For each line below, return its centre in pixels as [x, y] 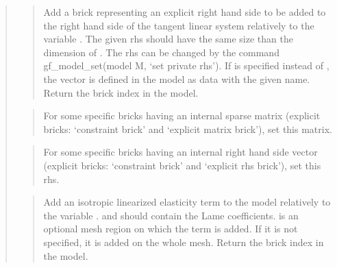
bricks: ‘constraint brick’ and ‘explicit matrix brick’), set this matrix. [188, 129]
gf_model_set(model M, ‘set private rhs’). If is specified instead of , [186, 65]
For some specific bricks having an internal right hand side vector [180, 152]
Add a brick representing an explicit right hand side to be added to [185, 12]
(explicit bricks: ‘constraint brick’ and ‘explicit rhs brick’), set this [182, 165]
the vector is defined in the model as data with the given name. [177, 78]
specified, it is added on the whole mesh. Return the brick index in [184, 242]
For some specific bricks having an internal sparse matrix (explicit [182, 115]
